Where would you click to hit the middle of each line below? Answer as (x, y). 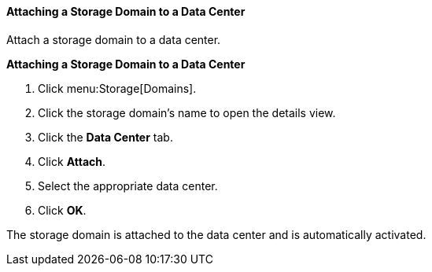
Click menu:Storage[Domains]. (117, 88)
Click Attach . (72, 161)
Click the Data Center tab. (105, 137)
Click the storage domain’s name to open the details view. (187, 112)
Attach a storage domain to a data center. (114, 39)
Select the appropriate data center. (128, 186)
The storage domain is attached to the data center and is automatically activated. (216, 234)
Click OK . (62, 210)
